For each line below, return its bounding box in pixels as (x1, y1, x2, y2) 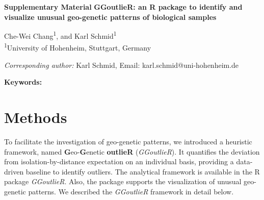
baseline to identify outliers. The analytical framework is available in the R (25, 166, 260, 177)
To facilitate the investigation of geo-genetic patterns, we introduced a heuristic (4, 136, 252, 146)
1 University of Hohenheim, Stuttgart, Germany (4, 41, 151, 53)
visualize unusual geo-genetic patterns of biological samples (4, 11, 217, 22)
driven (4, 166, 24, 177)
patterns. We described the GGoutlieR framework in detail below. (28, 186, 234, 196)
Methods (4, 107, 67, 128)
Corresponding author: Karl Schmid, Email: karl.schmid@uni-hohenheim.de (4, 59, 239, 70)
